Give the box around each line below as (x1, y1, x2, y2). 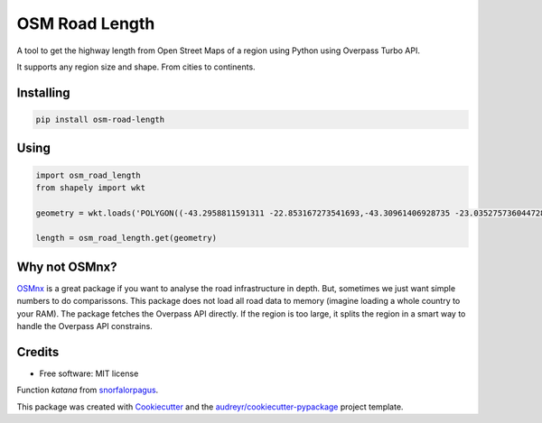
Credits (16, 344, 60, 360)
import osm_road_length (35, 170, 142, 180)
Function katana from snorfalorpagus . (16, 384, 159, 396)
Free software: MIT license (39, 368, 139, 379)
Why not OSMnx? (16, 259, 117, 274)
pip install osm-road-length (35, 114, 165, 124)
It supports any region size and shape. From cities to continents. (16, 61, 257, 72)
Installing (16, 85, 71, 100)
